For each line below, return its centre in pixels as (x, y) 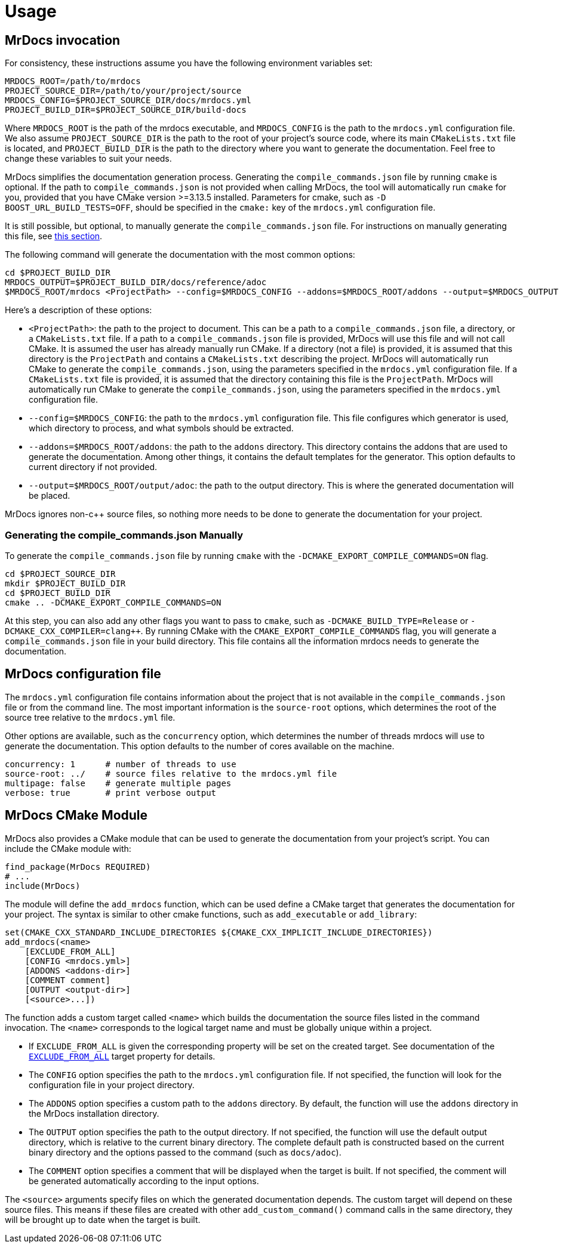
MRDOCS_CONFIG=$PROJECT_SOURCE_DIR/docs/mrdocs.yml (128, 101)
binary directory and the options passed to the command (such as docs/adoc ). (185, 1152)
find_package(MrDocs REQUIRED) (78, 867)
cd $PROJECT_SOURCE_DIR (60, 574)
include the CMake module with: (68, 848)
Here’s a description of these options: (79, 310)
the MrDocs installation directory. (94, 1113)
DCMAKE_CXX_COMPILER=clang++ (73, 631)
